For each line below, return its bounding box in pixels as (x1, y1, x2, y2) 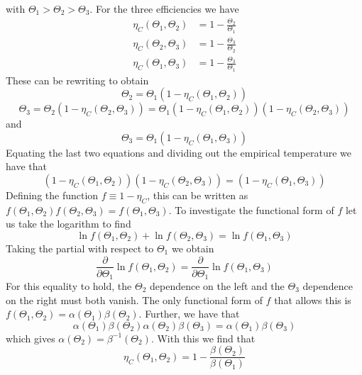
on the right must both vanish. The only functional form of (6, 292, 263, 307)
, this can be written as (147, 187, 248, 202)
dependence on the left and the (149, 279, 285, 293)
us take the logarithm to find (6, 216, 131, 231)
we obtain (171, 240, 214, 255)
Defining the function (6, 187, 99, 202)
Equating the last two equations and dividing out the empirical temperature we (6, 145, 351, 159)
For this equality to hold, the (6, 279, 132, 293)
